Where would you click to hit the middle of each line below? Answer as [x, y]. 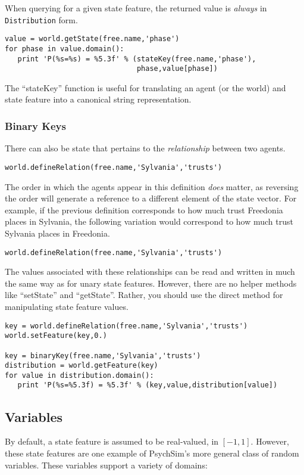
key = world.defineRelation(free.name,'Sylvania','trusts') [126, 326]
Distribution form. [41, 19]
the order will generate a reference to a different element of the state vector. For [151, 198]
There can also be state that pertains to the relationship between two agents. [145, 148]
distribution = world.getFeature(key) [82, 366]
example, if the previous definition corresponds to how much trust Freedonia [144, 209]
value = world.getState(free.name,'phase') [92, 39]
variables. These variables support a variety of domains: [106, 465]
